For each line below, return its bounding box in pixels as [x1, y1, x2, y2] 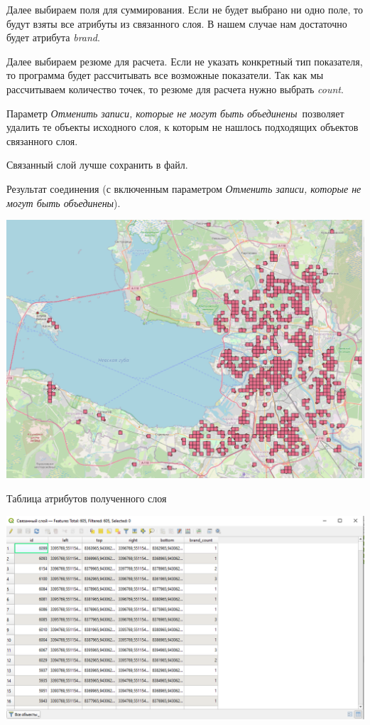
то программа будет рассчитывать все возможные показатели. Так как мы [6, 68, 324, 83]
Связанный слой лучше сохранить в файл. [6, 157, 188, 172]
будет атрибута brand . [6, 30, 100, 45]
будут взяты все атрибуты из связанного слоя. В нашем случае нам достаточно [6, 16, 347, 31]
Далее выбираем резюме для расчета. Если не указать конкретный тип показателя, [6, 53, 363, 68]
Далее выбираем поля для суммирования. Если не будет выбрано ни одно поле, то [6, 2, 363, 16]
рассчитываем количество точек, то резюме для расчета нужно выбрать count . [6, 81, 344, 96]
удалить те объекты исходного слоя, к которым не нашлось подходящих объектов [6, 120, 359, 134]
